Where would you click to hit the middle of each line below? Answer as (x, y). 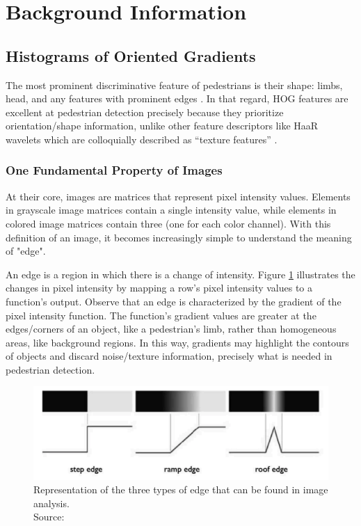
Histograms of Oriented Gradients (131, 55)
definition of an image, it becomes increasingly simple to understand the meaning (179, 237)
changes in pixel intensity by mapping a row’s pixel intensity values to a (159, 288)
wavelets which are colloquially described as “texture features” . (142, 139)
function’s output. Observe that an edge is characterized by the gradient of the (174, 301)
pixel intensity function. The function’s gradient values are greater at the (161, 315)
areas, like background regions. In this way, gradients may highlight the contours (177, 342)
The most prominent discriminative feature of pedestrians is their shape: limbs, (174, 85)
